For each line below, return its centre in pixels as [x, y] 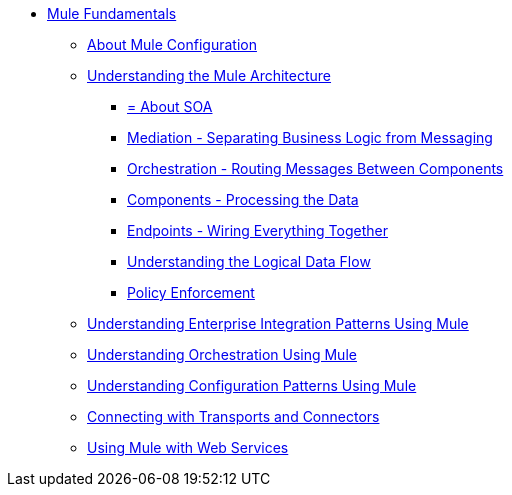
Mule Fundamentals [112, 13]
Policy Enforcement [191, 292]
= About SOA [170, 106]
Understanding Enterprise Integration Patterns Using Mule [278, 323]
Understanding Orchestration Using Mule [222, 354]
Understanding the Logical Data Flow [249, 261]
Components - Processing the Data [243, 199]
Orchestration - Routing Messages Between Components [315, 168]
